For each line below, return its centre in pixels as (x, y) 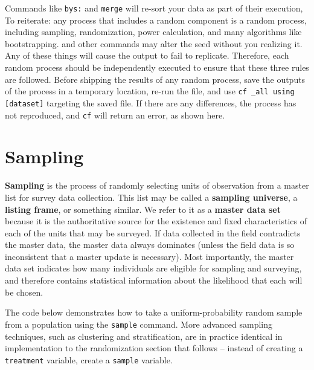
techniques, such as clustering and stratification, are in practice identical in (144, 336)
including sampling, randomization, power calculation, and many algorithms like (153, 32)
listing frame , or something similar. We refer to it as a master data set (143, 209)
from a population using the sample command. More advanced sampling (139, 324)
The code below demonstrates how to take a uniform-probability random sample (154, 312)
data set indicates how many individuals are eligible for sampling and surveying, (153, 268)
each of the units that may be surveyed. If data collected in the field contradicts (153, 232)
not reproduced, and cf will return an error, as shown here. (115, 115)
